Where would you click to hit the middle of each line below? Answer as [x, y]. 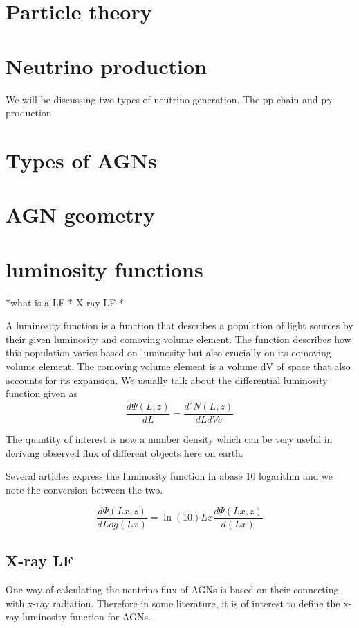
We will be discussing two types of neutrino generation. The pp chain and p [166, 99]
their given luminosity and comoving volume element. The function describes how [178, 339]
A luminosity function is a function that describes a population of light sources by [179, 325]
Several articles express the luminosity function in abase [124, 476]
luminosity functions [104, 269]
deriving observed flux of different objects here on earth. [125, 452]
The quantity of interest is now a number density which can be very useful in [169, 439]
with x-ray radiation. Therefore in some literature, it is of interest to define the [173, 603]
